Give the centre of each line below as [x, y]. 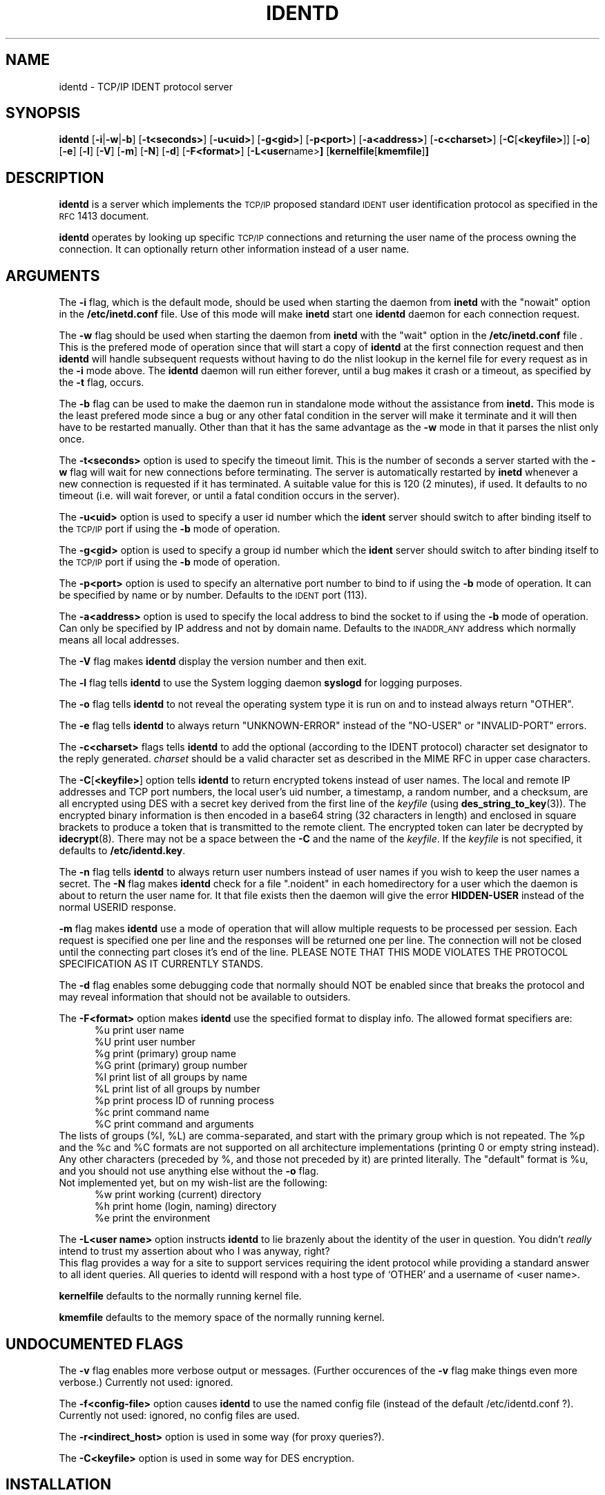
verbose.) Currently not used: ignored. [146, 1382]
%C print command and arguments [174, 1124]
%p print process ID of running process [184, 1101]
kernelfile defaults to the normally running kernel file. [180, 1296]
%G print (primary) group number [171, 1065]
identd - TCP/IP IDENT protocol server [146, 86]
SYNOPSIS [43, 113]
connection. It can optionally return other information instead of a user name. [234, 249]
